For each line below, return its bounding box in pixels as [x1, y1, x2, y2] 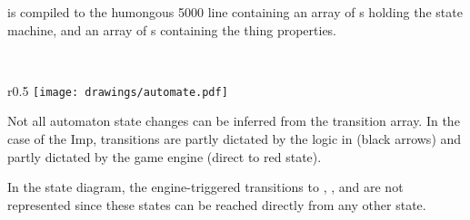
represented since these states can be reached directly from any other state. [7, 195, 426, 214]
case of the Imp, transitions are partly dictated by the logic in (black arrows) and [7, 129, 462, 148]
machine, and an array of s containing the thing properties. [7, 20, 337, 39]
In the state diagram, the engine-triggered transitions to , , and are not [7, 177, 404, 196]
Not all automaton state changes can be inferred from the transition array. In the [7, 111, 460, 130]
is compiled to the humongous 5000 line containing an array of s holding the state [7, 3, 463, 21]
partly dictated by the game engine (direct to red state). [7, 147, 322, 166]
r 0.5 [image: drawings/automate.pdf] [7, 81, 228, 100]
